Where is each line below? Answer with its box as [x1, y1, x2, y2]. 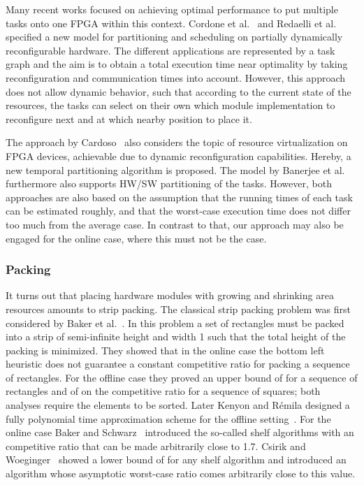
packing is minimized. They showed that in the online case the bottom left [6, 342, 325, 357]
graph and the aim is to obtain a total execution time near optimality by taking [6, 57, 348, 71]
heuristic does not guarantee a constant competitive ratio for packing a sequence [6, 356, 350, 371]
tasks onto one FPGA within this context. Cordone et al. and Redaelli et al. [6, 15, 337, 30]
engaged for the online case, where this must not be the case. [6, 231, 267, 245]
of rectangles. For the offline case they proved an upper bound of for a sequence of [6, 370, 358, 384]
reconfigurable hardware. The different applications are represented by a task [6, 43, 335, 57]
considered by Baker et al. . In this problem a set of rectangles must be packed [6, 315, 344, 330]
